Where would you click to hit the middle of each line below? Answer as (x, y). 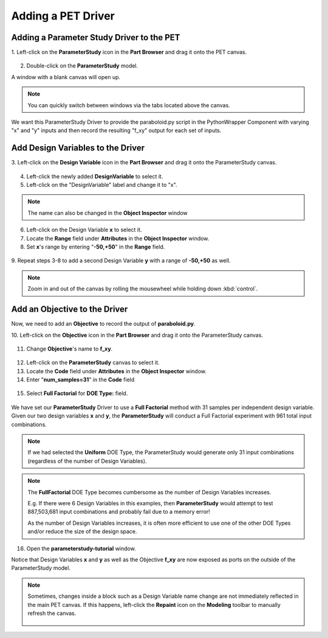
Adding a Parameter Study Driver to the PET (96, 37)
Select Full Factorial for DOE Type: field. (77, 393)
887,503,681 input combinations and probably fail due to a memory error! (119, 512)
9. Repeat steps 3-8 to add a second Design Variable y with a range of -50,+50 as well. (121, 261)
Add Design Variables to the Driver (78, 148)
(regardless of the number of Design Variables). (87, 461)
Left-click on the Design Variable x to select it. (84, 230)
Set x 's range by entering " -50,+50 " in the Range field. (96, 247)
